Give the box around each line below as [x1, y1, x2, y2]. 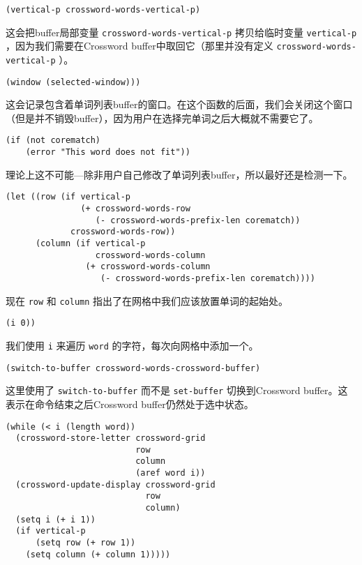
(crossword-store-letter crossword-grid [15, 433, 206, 444]
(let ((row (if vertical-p [6, 192, 130, 202]
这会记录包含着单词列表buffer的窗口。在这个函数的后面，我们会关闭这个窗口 [6, 97, 353, 112]
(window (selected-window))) [6, 77, 141, 87]
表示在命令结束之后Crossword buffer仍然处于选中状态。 [6, 396, 254, 411]
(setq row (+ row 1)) [35, 538, 136, 548]
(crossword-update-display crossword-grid [15, 479, 216, 490]
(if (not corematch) [6, 135, 101, 146]
